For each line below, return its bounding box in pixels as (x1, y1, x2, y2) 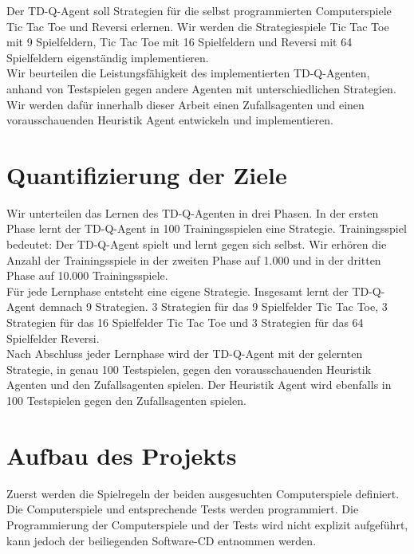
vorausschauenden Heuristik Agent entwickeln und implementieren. (6, 112, 333, 128)
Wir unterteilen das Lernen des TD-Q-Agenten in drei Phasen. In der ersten (6, 204, 379, 221)
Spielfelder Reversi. (6, 329, 100, 346)
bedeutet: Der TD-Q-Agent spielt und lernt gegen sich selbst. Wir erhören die (6, 236, 387, 253)
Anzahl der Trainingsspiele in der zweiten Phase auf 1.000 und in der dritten (6, 251, 381, 268)
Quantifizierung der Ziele (6, 158, 287, 191)
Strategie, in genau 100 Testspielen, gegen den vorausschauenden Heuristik (6, 360, 372, 377)
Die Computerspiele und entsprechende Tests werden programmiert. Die (6, 501, 359, 517)
